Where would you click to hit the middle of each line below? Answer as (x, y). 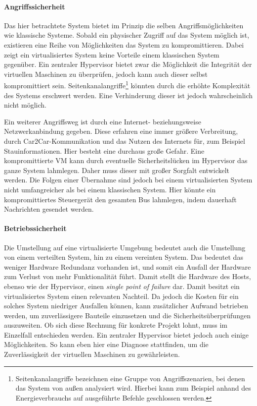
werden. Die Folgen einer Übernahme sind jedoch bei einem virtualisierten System (128, 180)
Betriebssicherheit (35, 228)
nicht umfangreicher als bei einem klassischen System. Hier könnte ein (110, 189)
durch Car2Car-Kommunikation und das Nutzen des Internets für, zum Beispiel (125, 141)
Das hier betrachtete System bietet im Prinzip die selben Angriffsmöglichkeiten (124, 25)
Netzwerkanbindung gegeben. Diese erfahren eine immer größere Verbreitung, (121, 131)
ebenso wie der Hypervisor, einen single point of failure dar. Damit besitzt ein (122, 286)
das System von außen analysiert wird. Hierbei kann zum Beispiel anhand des (133, 388)
